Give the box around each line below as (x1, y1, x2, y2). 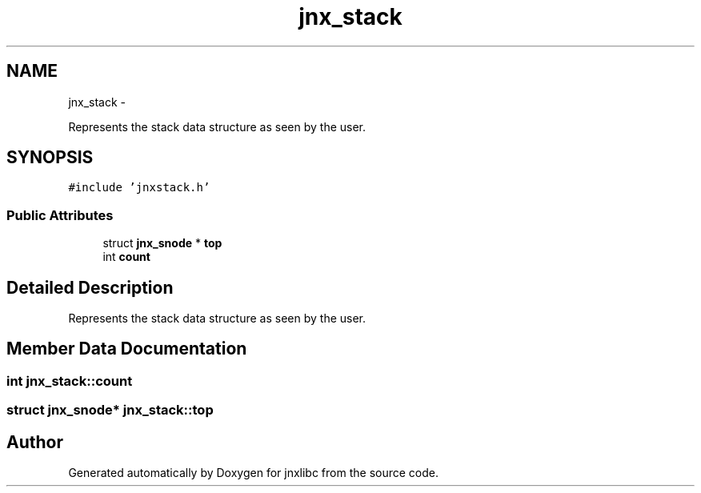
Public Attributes (6, 206, 114, 223)
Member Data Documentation (6, 339, 247, 359)
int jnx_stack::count (6, 372, 133, 389)
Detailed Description (6, 277, 174, 298)
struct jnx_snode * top (102, 236, 222, 251)
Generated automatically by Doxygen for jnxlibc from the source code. (68, 466, 439, 480)
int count (102, 250, 150, 264)
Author (6, 431, 63, 452)
